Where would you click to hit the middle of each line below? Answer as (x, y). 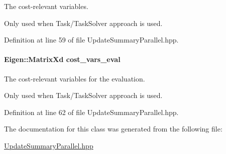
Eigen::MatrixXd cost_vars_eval (62, 59)
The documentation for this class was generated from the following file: (113, 129)
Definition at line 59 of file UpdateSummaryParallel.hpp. (91, 40)
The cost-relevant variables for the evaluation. (75, 78)
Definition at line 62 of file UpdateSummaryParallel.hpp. (91, 112)
